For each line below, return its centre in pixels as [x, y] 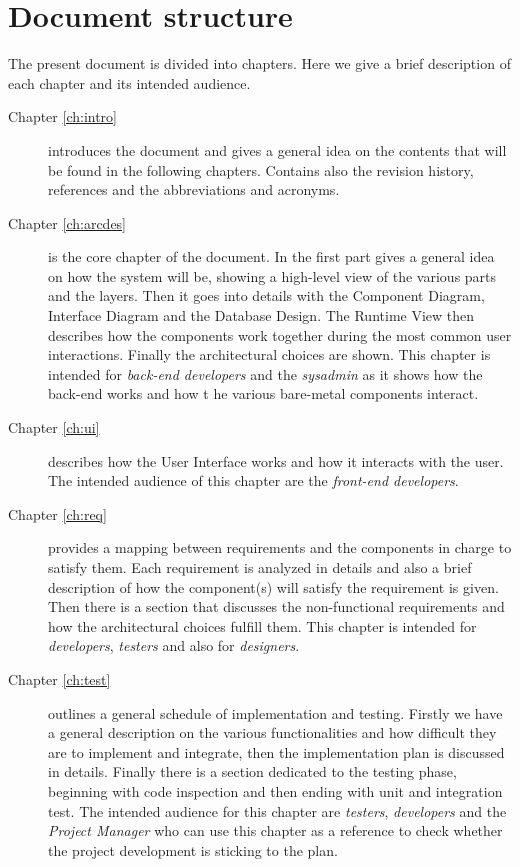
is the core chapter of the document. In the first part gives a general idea [271, 256]
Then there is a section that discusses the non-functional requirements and [276, 606]
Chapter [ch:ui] [54, 427]
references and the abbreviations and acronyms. [194, 189]
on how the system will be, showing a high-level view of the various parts [272, 275]
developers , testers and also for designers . [174, 645]
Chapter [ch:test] [59, 678]
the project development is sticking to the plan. [193, 849]
